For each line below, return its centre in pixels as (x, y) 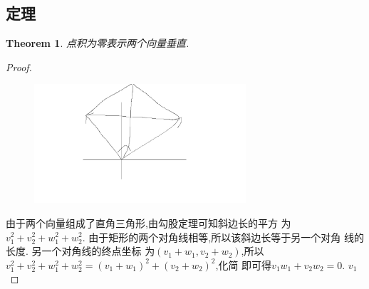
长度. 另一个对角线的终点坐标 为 (80, 251)
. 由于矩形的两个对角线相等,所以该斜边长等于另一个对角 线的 (223, 237)
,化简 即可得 (244, 264)
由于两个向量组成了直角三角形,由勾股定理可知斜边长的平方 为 (149, 222)
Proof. (19, 67)
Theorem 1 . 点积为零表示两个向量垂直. (98, 43)
